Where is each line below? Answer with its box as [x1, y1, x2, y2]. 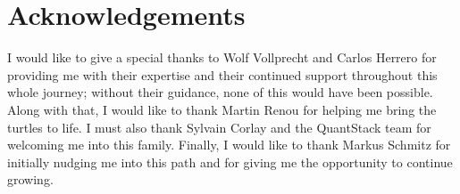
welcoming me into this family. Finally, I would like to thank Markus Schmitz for [7, 135, 451, 154]
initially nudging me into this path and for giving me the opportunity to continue [7, 152, 453, 171]
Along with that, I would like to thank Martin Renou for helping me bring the [7, 100, 437, 118]
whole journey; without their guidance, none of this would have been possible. [7, 83, 433, 101]
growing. [7, 170, 54, 189]
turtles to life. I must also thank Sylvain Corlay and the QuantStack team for [7, 117, 431, 136]
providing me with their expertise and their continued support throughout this [7, 65, 438, 84]
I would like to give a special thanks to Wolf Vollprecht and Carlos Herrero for [7, 48, 437, 67]
